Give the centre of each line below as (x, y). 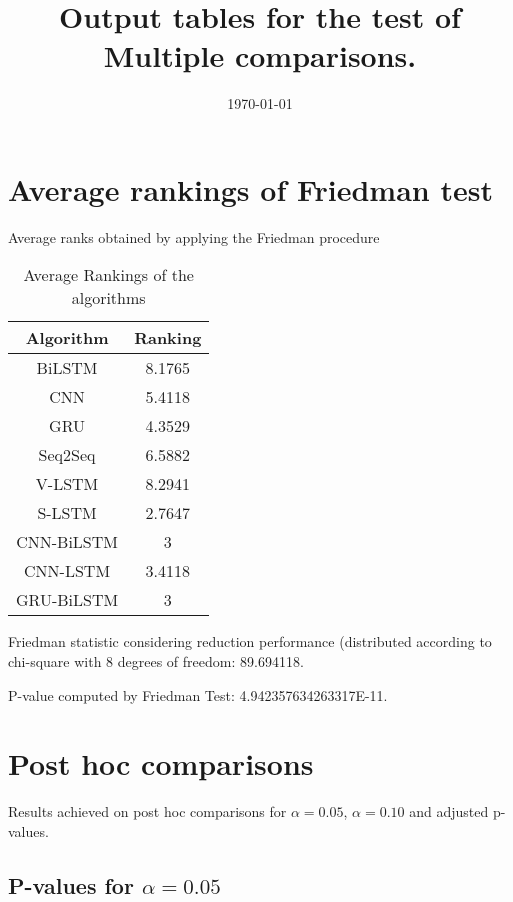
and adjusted (449, 811)
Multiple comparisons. (260, 55)
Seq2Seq (67, 455)
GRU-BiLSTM (67, 600)
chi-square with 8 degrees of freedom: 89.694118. (156, 661)
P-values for (71, 884)
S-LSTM (67, 513)
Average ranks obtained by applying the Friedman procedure (194, 236)
